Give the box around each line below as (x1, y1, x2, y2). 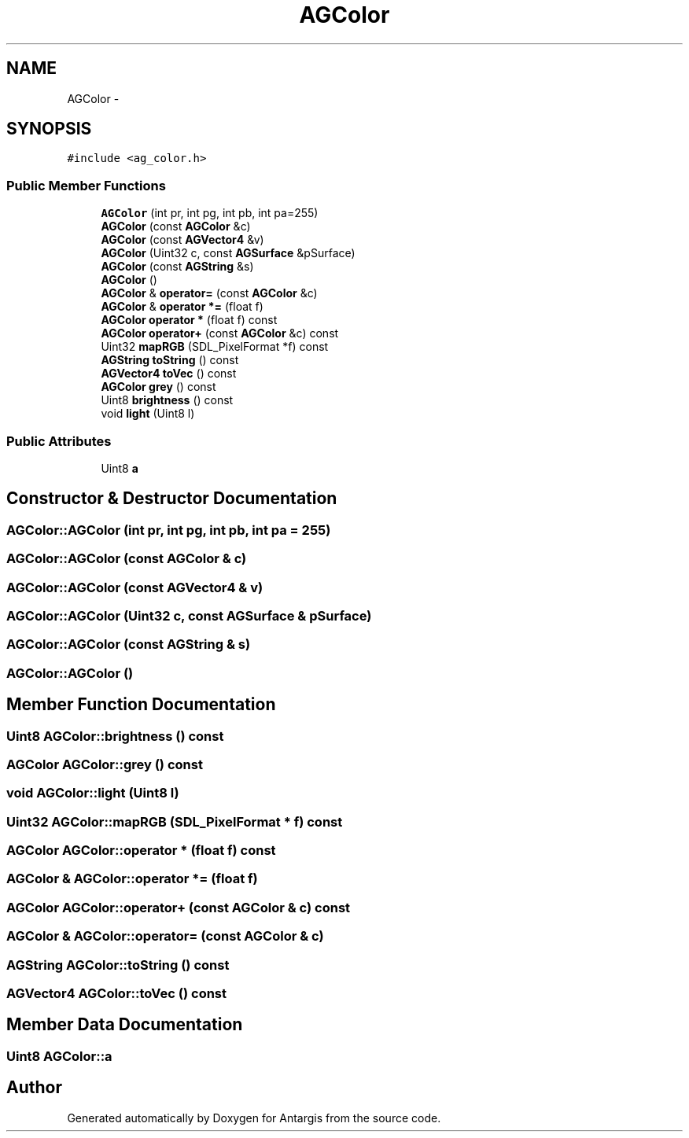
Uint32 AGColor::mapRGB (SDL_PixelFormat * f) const (6, 813, 343, 830)
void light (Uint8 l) (101, 407, 195, 421)
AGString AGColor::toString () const (6, 956, 230, 973)
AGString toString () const (101, 353, 239, 367)
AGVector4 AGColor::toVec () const (6, 985, 227, 1001)
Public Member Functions (6, 177, 166, 193)
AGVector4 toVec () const (101, 366, 237, 381)
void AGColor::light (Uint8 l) (6, 785, 179, 801)
